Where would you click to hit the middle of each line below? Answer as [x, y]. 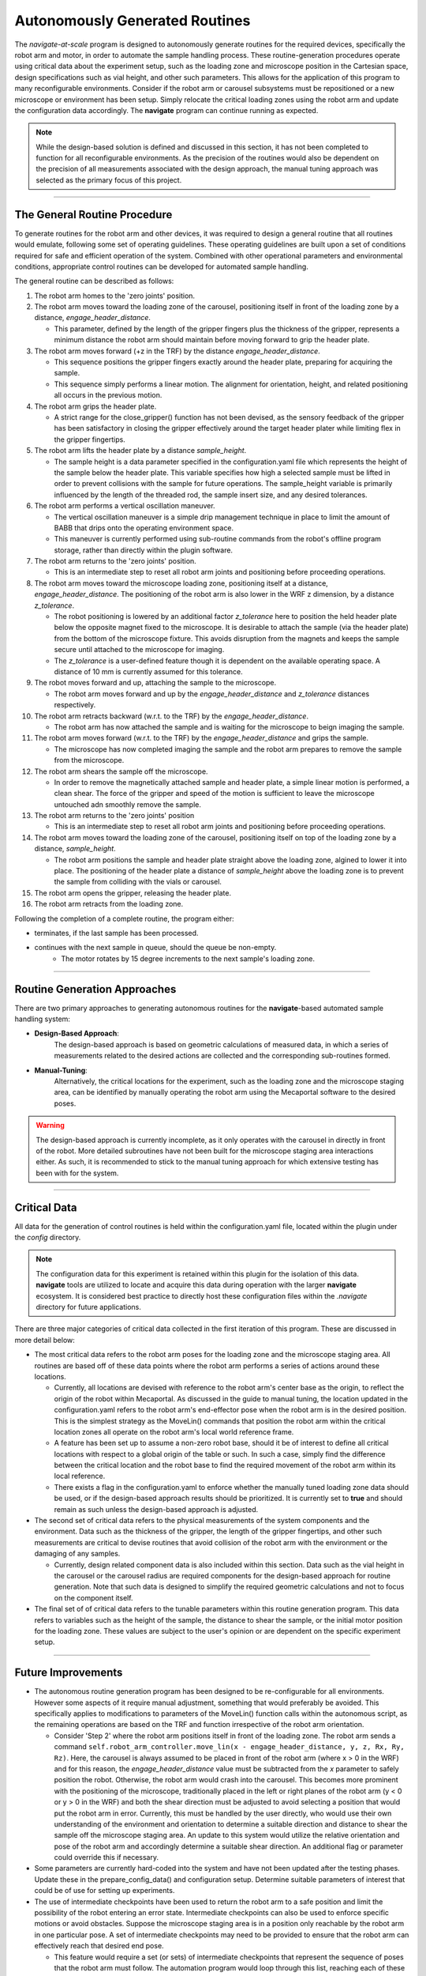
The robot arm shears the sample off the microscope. [121, 771]
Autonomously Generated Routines [133, 21]
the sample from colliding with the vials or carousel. [138, 882]
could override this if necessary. [106, 1857]
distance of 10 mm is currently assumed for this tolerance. [149, 671]
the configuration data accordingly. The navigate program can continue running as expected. [166, 110]
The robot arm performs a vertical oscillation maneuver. [125, 506]
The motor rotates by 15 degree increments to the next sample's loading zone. [188, 958]
